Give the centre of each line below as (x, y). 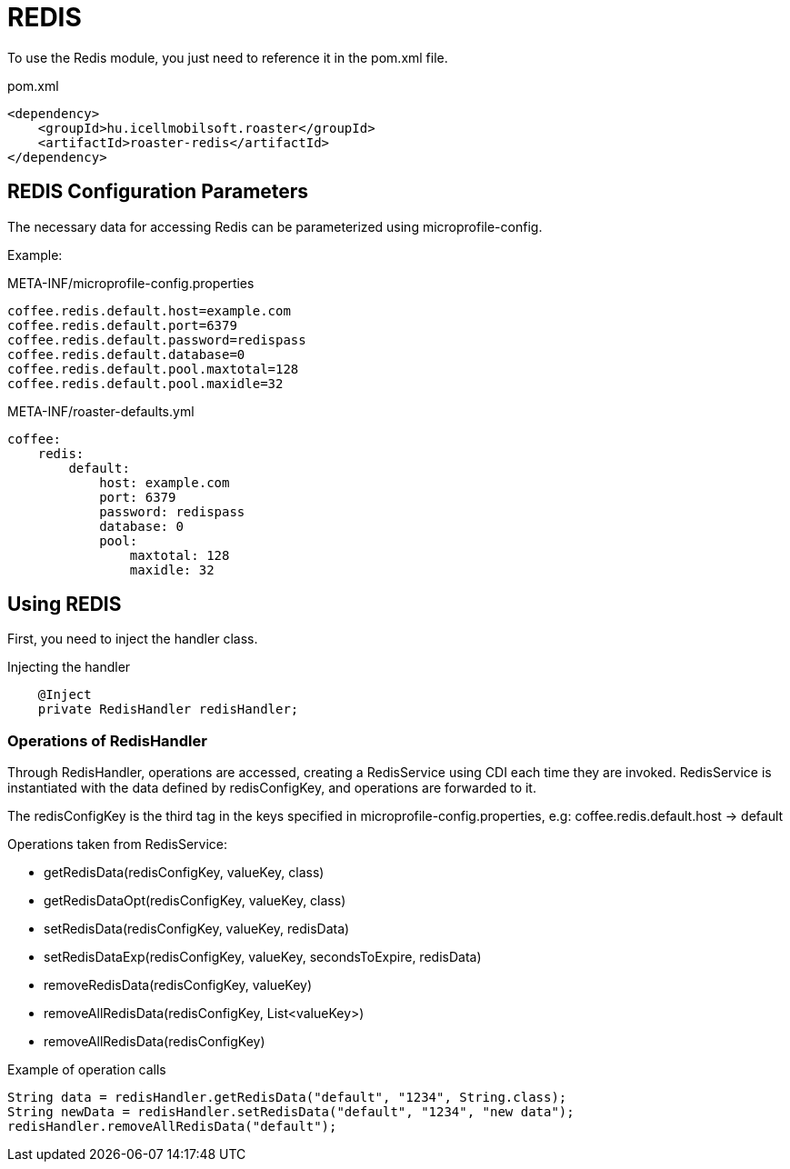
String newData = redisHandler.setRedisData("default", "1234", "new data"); (291, 1112)
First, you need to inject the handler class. (133, 639)
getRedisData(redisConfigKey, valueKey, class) (184, 873)
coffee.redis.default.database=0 (126, 354)
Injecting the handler (69, 667)
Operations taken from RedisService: (118, 844)
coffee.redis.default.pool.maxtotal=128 (153, 369)
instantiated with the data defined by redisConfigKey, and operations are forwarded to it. (272, 788)
